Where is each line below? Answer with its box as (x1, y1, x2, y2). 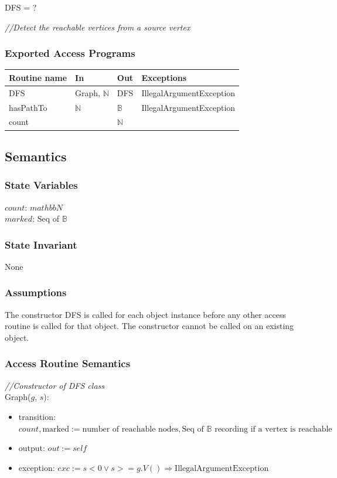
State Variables (5, 178, 78, 192)
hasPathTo (9, 101, 47, 113)
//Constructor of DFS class (5, 379, 105, 391)
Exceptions (141, 71, 187, 83)
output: (18, 442, 45, 454)
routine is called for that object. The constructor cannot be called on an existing (5, 320, 294, 332)
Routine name (9, 71, 67, 83)
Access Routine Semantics (5, 356, 131, 371)
